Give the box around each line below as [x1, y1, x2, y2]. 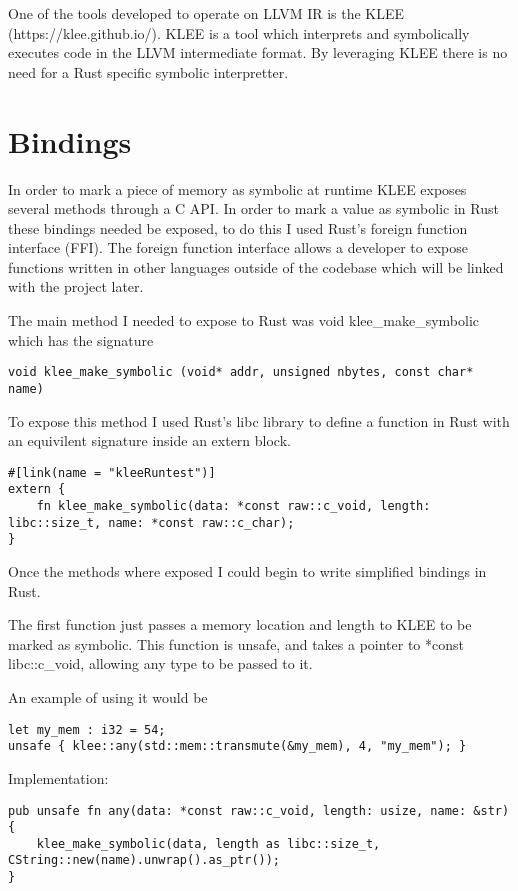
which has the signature [8, 329, 154, 350]
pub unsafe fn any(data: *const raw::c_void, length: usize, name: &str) [8, 803, 510, 818]
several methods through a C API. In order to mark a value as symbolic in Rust [8, 198, 499, 219]
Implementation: [8, 767, 109, 788]
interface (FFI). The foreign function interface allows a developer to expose [8, 237, 468, 258]
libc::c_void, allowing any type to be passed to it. [8, 653, 313, 674]
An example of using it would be [8, 687, 208, 707]
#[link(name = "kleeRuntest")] [8, 465, 216, 480]
